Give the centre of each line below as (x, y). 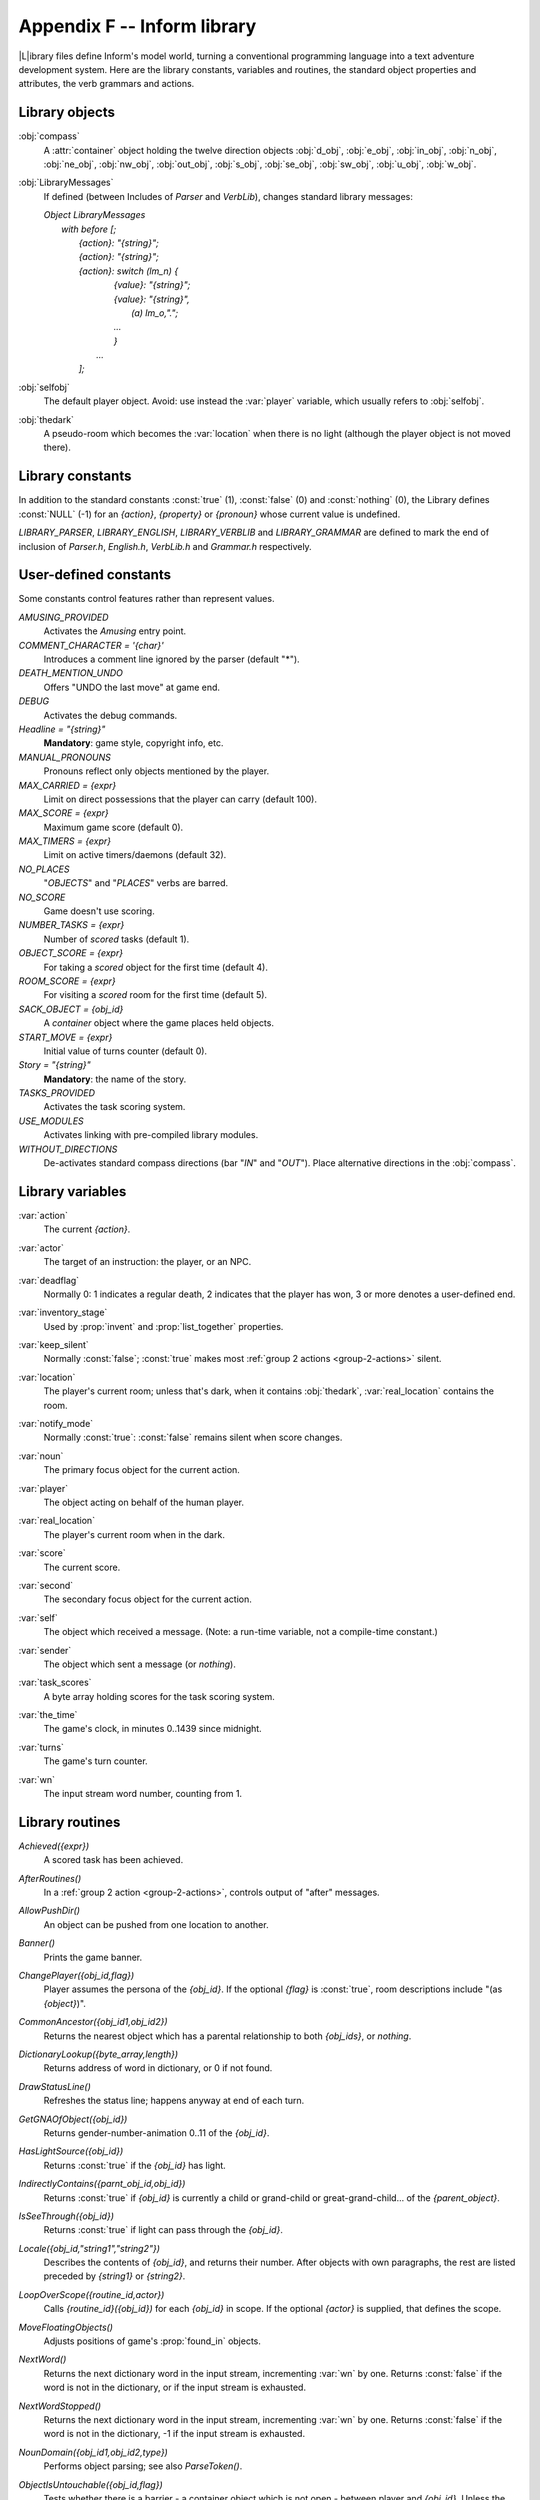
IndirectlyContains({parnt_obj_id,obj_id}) (102, 2184)
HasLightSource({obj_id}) (71, 2151)
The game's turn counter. (96, 1761)
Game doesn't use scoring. (99, 911)
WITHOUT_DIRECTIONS (68, 1149)
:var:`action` (43, 1215)
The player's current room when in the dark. (134, 1534)
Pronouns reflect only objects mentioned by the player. (156, 771)
